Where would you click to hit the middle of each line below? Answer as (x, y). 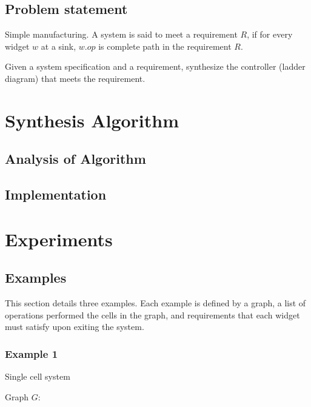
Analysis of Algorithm (75, 159)
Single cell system (38, 376)
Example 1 (32, 353)
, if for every (270, 34)
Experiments (59, 239)
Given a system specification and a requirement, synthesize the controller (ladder (155, 66)
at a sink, (59, 46)
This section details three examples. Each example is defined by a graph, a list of (155, 303)
